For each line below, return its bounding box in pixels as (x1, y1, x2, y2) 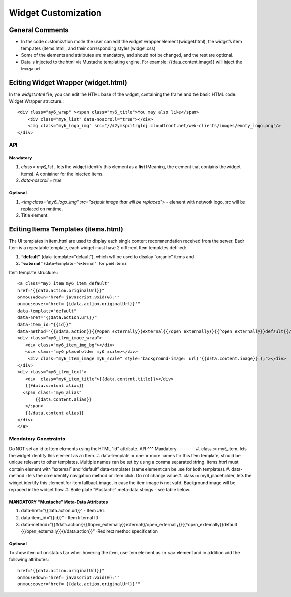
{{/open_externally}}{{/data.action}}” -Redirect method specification (21, 528, 158, 534)
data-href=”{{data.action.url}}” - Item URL (21, 508, 105, 514)
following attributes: (9, 557, 49, 562)
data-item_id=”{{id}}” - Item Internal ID (21, 514, 99, 520)
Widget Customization (9, 7, 102, 18)
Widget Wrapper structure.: (9, 98, 64, 104)
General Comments (9, 26, 69, 34)
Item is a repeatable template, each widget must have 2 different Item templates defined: (9, 245, 186, 250)
